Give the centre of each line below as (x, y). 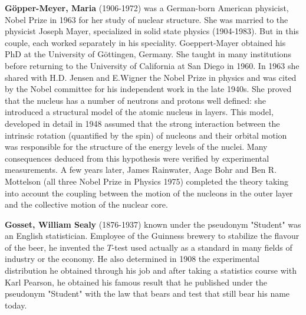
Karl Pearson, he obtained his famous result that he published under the (136, 282)
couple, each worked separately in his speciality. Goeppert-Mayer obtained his (145, 42)
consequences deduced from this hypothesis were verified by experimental (137, 158)
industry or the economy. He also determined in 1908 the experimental (132, 259)
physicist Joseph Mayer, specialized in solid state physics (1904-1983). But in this (152, 31)
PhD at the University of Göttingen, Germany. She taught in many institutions (148, 54)
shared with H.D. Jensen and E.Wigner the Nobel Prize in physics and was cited (151, 77)
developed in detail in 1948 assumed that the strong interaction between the (142, 123)
